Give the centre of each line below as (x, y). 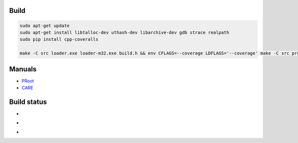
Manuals (23, 69)
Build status (28, 102)
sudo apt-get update (44, 25)
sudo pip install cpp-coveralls (59, 39)
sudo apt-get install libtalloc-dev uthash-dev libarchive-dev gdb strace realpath (124, 32)
